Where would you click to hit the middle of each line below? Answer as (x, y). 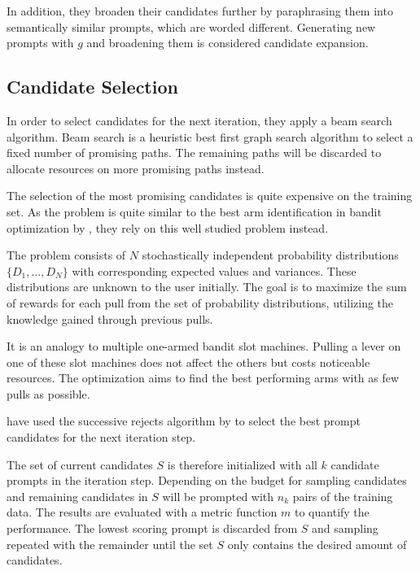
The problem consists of (66, 255)
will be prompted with (218, 496)
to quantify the (332, 512)
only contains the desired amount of (317, 544)
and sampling (345, 528)
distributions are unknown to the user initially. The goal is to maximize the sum (207, 287)
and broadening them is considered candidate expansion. (227, 43)
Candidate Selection (92, 87)
